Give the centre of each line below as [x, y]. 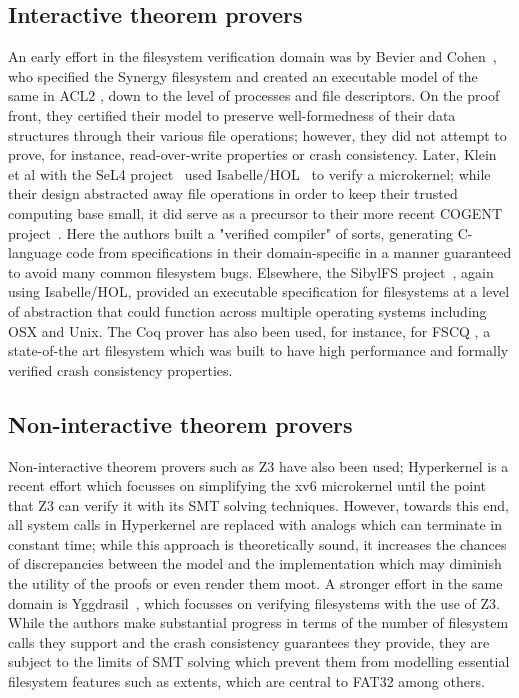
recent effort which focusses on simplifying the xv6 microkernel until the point [247, 485]
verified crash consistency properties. [120, 369]
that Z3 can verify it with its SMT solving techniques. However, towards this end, [258, 504]
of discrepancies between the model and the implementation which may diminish [255, 563]
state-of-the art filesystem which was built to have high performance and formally [258, 350]
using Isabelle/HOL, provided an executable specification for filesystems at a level [259, 291]
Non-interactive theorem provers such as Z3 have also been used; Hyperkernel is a [258, 465]
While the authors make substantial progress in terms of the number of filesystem [258, 622]
